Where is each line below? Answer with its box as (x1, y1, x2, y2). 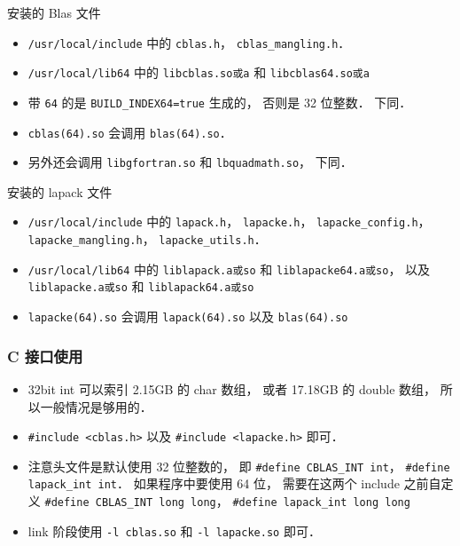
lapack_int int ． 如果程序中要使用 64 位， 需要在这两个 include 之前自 (27, 474, 441, 493)
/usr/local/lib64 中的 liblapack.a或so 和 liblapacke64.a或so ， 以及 (27, 259, 431, 278)
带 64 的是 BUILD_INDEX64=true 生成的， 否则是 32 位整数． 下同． (27, 92, 412, 111)
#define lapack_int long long (232, 496, 410, 510)
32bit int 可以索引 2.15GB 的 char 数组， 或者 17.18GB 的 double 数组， (27, 379, 437, 398)
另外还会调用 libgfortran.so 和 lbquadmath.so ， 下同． (27, 153, 353, 171)
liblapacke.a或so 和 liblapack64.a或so (27, 277, 254, 296)
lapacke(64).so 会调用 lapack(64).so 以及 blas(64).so (27, 307, 348, 326)
